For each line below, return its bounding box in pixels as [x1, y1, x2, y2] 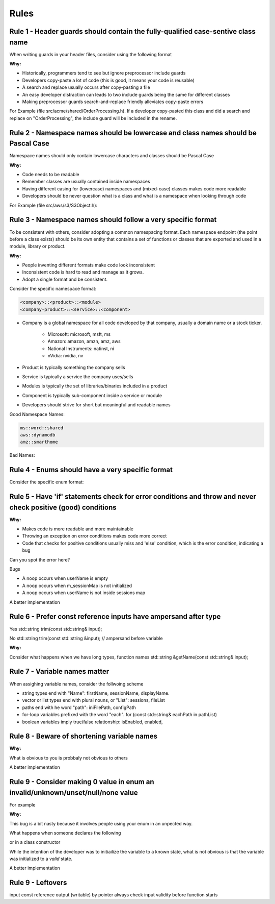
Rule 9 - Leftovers [9, 878, 67, 887]
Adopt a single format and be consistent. [22, 276, 108, 282]
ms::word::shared [20, 425, 64, 431]
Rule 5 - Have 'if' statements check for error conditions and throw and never [9, 493, 257, 501]
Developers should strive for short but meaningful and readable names [22, 402, 171, 408]
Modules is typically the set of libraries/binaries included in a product [22, 383, 168, 389]
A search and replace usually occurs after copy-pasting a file [22, 84, 150, 90]
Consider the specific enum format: [9, 479, 84, 485]
